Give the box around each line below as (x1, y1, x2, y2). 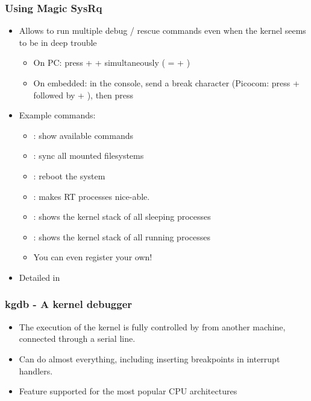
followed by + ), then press (33, 88, 134, 101)
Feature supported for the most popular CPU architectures (19, 385, 237, 397)
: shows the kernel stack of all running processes (33, 230, 210, 243)
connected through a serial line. (19, 332, 136, 345)
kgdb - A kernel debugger (5, 297, 133, 312)
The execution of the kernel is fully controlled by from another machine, (19, 320, 286, 333)
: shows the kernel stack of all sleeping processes (33, 210, 211, 223)
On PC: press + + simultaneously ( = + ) (33, 56, 190, 69)
